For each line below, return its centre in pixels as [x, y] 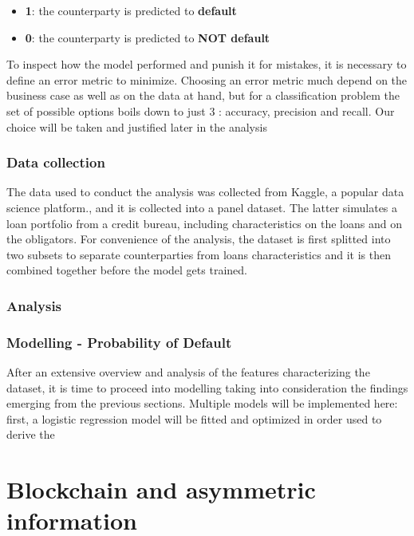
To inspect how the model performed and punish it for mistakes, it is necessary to [207, 64]
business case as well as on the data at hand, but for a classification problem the [203, 95]
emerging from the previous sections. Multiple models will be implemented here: [202, 403]
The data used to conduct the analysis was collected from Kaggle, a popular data [205, 192]
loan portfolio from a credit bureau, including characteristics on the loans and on [204, 223]
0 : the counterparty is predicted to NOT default [148, 37]
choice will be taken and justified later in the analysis [137, 126]
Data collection [56, 162]
